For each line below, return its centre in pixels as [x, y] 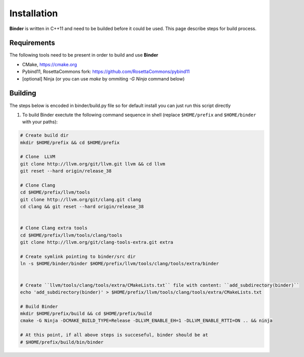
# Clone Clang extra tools [54, 228]
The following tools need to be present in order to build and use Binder [84, 55]
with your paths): [40, 122]
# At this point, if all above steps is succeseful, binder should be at [114, 335]
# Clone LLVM [38, 157]
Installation [34, 13]
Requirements [32, 43]
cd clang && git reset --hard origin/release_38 [82, 207]
